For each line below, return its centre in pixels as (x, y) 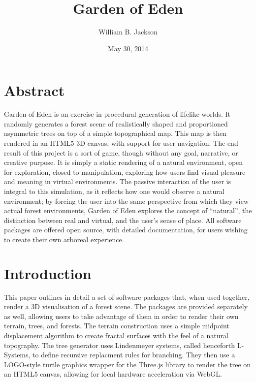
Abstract (34, 90)
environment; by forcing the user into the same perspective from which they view (127, 201)
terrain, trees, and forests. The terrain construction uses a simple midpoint (117, 326)
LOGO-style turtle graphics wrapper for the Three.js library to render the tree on (128, 364)
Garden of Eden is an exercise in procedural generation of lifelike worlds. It (117, 114)
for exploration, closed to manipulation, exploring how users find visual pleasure (125, 172)
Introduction (48, 273)
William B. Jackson (128, 32)
